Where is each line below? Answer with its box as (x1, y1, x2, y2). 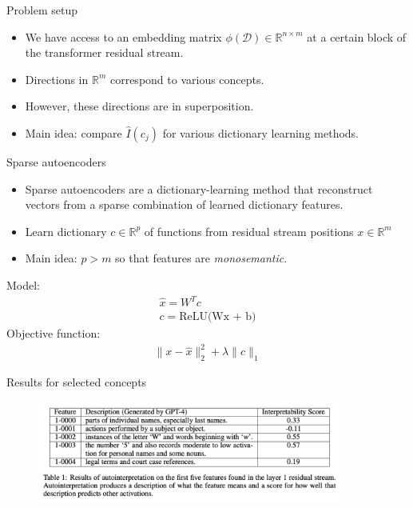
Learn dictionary (25, 222, 107, 239)
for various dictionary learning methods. (162, 124, 359, 141)
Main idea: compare (25, 124, 122, 141)
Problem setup (6, 2, 77, 18)
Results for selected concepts (6, 374, 147, 390)
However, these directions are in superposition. (25, 98, 254, 114)
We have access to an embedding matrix (25, 28, 222, 45)
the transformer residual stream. (25, 44, 184, 61)
